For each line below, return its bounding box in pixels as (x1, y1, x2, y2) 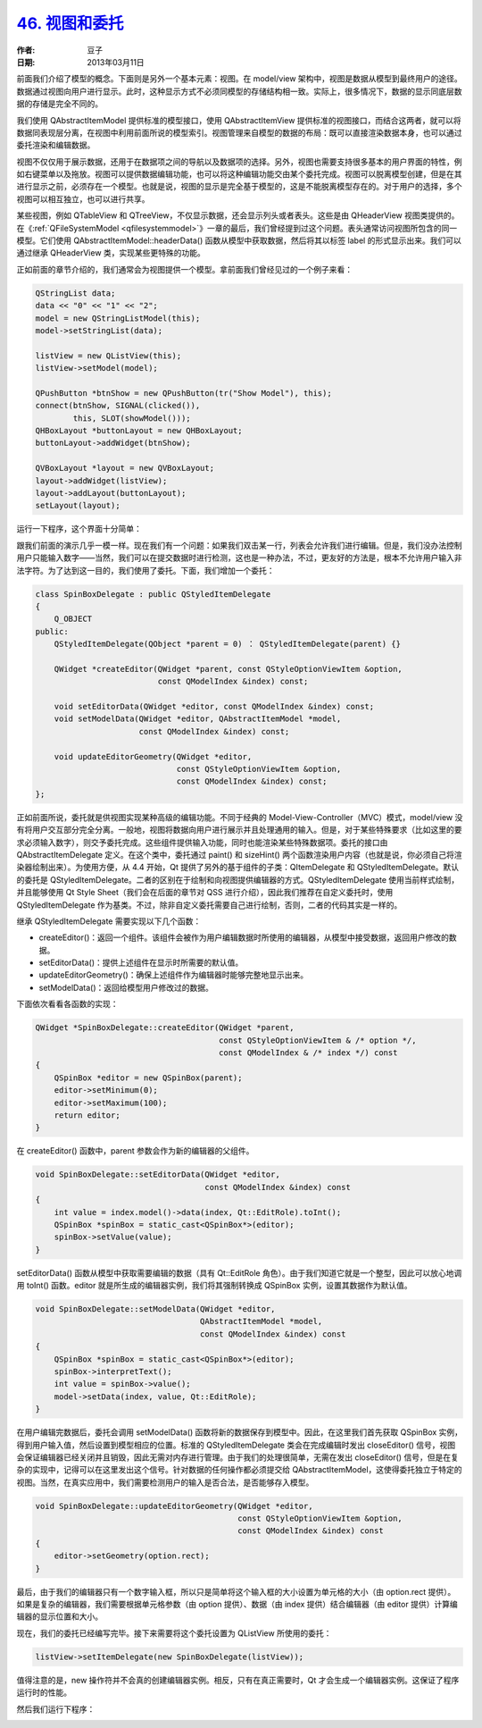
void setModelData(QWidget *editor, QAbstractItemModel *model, (54, 714, 342, 724)
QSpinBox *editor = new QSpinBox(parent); (54, 1072, 243, 1083)
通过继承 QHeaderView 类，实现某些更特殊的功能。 (16, 247, 205, 258)
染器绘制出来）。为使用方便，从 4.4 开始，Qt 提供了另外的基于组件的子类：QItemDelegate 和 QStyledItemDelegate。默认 (16, 862, 460, 873)
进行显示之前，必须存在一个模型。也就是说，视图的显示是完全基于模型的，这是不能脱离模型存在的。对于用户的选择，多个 (16, 181, 462, 192)
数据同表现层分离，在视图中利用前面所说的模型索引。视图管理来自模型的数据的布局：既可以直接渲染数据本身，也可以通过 (16, 127, 462, 138)
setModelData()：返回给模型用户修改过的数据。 (38, 982, 213, 993)
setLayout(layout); (35, 500, 120, 511)
